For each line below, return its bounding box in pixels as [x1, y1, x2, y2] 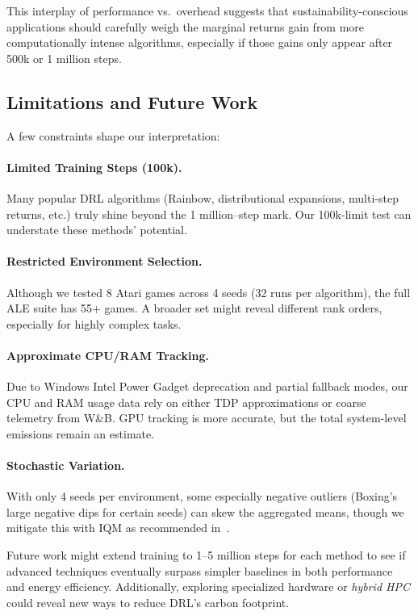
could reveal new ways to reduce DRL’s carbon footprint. [6, 593, 290, 610]
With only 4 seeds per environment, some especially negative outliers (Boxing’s [6, 488, 398, 505]
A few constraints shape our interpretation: [6, 127, 220, 144]
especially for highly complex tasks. [6, 315, 182, 332]
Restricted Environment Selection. [6, 253, 203, 270]
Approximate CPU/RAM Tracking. [6, 346, 209, 363]
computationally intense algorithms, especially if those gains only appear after [6, 34, 393, 51]
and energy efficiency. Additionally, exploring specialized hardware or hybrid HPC [6, 578, 411, 595]
